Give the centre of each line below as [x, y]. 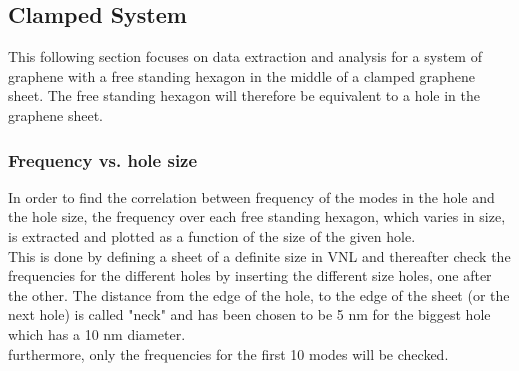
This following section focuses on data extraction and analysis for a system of [245, 56]
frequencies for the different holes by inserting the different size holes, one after [250, 275]
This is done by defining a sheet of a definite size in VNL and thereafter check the [259, 255]
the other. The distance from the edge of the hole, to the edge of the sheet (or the [259, 294]
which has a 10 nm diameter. [97, 333]
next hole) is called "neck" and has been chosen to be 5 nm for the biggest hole [249, 314]
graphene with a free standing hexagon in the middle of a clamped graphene [241, 75]
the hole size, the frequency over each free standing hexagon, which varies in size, [257, 216]
